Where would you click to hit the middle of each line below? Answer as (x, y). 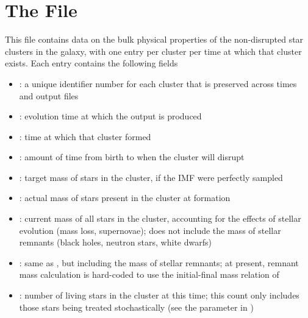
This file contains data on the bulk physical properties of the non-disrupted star (154, 39)
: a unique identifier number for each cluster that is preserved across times (158, 83)
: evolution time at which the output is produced (110, 116)
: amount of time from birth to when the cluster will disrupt (132, 157)
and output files (49, 95)
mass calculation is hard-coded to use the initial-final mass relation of (149, 274)
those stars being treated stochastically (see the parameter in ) (136, 307)
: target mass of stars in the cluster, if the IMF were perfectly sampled (151, 177)
